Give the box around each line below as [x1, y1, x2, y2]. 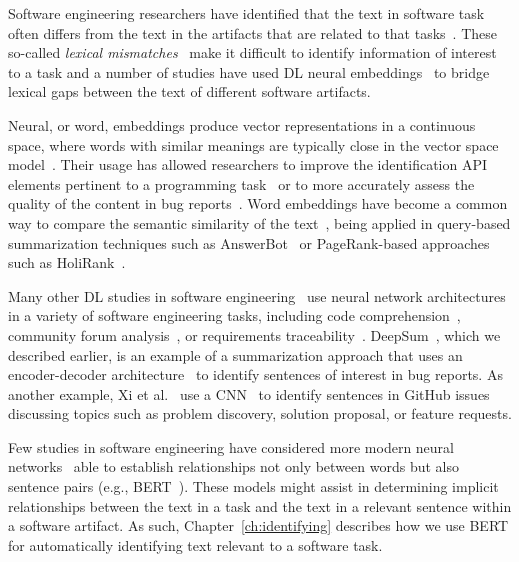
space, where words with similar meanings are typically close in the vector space [8, 134, 499, 155]
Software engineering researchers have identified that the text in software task [8, 3, 485, 23]
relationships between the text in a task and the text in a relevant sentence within [8, 495, 512, 516]
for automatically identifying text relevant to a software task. [8, 534, 383, 555]
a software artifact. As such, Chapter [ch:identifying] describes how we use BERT [8, 515, 509, 536]
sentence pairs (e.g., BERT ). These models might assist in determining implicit [8, 476, 499, 497]
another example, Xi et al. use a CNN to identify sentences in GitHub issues [8, 383, 490, 404]
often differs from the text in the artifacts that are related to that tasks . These [8, 22, 498, 43]
